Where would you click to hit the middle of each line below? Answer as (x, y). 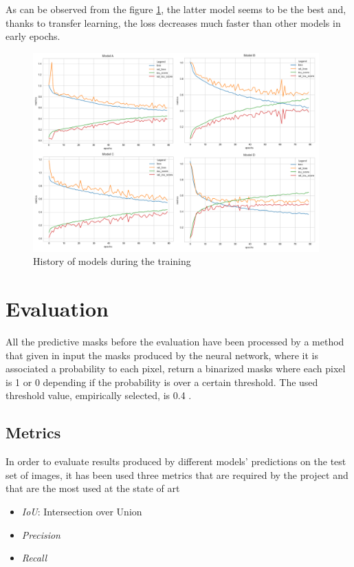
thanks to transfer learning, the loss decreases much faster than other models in (173, 22)
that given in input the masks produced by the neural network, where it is (162, 355)
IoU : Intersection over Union (82, 511)
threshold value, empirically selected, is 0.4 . (99, 395)
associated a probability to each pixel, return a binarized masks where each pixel (176, 368)
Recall (34, 558)
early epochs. (33, 36)
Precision (41, 534)
